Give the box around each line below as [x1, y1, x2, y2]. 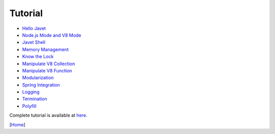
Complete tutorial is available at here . [9, 112, 88, 118]
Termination [22, 96, 48, 102]
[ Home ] [9, 121, 25, 127]
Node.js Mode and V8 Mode [22, 32, 81, 38]
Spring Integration [22, 81, 61, 88]
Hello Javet [22, 25, 46, 31]
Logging [22, 89, 40, 95]
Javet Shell [22, 39, 46, 46]
